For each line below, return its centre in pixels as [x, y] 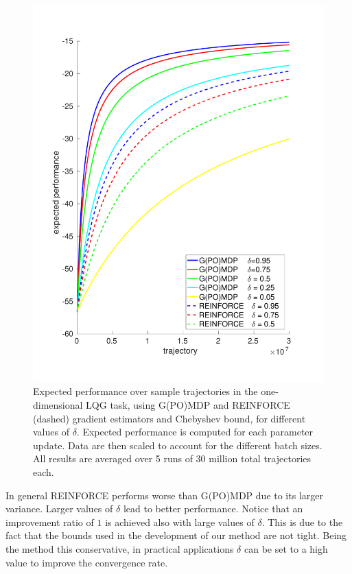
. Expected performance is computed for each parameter [195, 432]
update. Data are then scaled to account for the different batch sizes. [178, 445]
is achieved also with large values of [180, 522]
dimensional [58, 405]
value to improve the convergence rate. [87, 562]
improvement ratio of [50, 522]
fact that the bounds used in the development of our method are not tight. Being [176, 535]
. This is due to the [302, 522]
